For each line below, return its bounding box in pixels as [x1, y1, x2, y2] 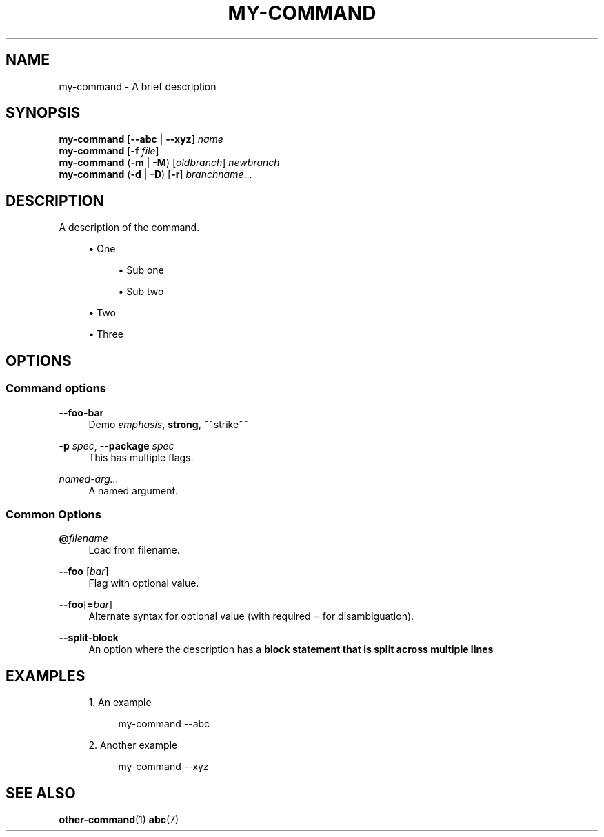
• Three [88, 328, 123, 341]
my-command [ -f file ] [59, 145, 159, 157]
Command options [6, 381, 107, 396]
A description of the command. [59, 221, 200, 234]
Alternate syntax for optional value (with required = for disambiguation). [88, 610, 414, 623]
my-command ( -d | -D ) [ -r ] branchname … [59, 168, 252, 181]
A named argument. [88, 484, 179, 496]
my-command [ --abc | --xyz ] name [59, 133, 223, 145]
